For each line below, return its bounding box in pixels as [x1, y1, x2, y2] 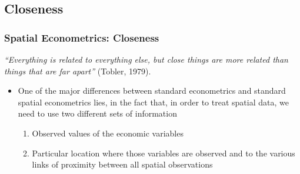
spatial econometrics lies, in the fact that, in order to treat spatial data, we [18, 95, 289, 108]
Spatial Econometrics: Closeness [4, 30, 159, 45]
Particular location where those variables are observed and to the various [32, 146, 295, 159]
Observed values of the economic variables [32, 127, 184, 139]
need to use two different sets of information [18, 107, 177, 120]
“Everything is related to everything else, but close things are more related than [4, 53, 288, 65]
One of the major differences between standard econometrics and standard [18, 84, 286, 97]
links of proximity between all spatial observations [32, 158, 213, 170]
